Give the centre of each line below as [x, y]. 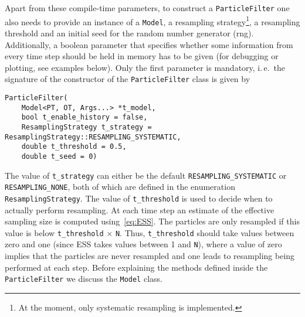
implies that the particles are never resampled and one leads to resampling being [150, 256]
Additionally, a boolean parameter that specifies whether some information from [149, 44]
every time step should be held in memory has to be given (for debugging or [142, 56]
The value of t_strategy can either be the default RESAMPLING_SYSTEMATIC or [146, 175]
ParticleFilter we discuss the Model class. [84, 279]
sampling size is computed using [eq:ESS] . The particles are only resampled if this [152, 221]
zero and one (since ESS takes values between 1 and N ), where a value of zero [143, 244]
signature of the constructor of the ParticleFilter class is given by [128, 79]
